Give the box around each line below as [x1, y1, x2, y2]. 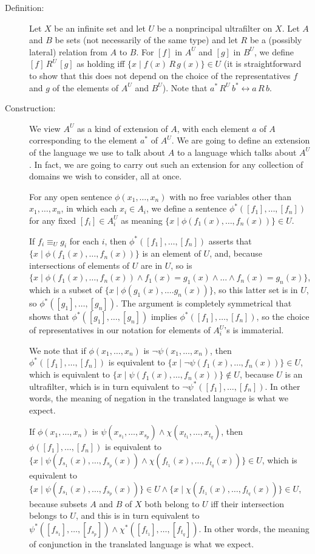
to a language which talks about [177, 145, 297, 158]
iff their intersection [211, 497, 284, 510]
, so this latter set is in [213, 283, 298, 296]
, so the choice [256, 310, 310, 323]
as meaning [121, 213, 163, 226]
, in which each [61, 202, 117, 215]
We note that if [29, 344, 86, 356]
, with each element [177, 122, 249, 134]
